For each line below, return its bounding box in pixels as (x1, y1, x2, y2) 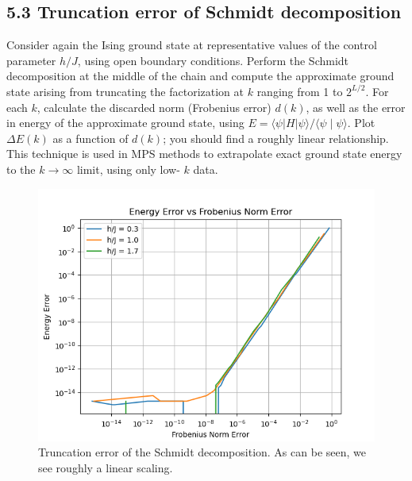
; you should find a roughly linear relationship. (163, 129, 389, 146)
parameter (6, 52, 56, 68)
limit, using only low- (76, 160, 180, 177)
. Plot (347, 114, 375, 131)
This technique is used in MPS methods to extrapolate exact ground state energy (6, 145, 402, 162)
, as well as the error (306, 98, 406, 115)
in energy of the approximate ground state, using (6, 114, 245, 131)
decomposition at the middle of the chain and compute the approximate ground (6, 67, 395, 84)
